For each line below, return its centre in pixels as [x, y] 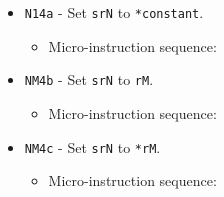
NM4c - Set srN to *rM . [92, 146]
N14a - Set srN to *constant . [114, 12]
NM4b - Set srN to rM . [89, 79]
